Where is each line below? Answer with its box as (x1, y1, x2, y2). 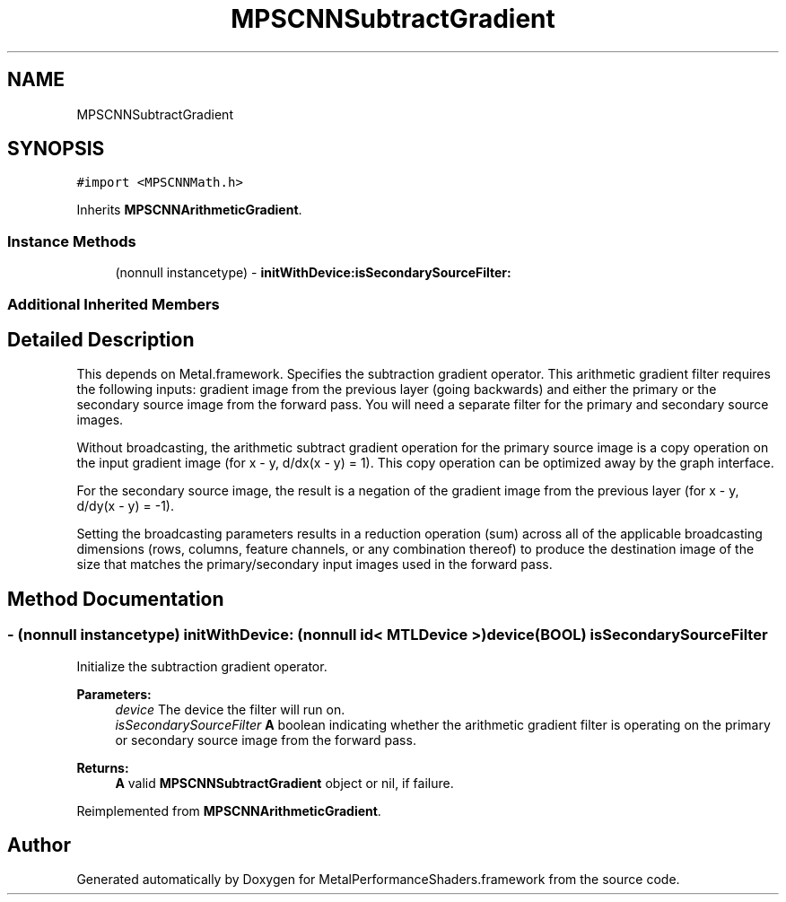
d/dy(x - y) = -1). (76, 498, 174, 514)
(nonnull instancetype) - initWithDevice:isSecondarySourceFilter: (115, 265, 511, 281)
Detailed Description (7, 328, 195, 351)
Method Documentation (7, 587, 224, 610)
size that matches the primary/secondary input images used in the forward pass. (76, 556, 553, 573)
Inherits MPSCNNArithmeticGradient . (76, 202, 302, 218)
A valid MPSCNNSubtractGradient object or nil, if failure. (115, 775, 454, 791)
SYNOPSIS (7, 137, 105, 161)
